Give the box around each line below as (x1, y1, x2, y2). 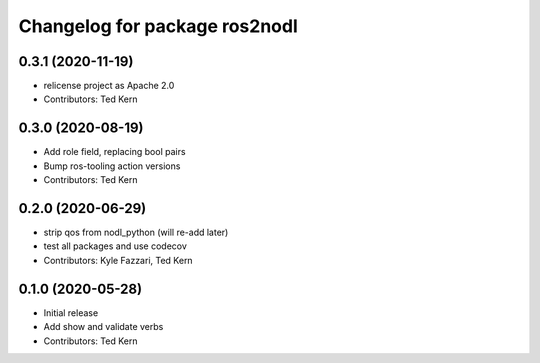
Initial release (43, 306, 99, 319)
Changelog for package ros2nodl (18, 15, 299, 37)
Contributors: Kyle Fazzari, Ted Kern (43, 254, 194, 266)
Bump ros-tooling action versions (43, 160, 181, 172)
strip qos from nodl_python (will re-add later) (43, 226, 229, 239)
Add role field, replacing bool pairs (43, 146, 186, 158)
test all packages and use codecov (43, 240, 187, 252)
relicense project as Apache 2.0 (43, 80, 175, 92)
